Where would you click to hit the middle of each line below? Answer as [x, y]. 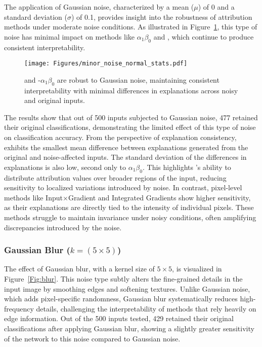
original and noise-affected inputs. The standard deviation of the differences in [125, 157]
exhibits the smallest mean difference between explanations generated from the [126, 147]
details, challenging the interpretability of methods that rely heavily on [146, 308]
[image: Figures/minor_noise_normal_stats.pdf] [106, 64]
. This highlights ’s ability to [187, 167]
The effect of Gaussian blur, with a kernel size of [79, 269]
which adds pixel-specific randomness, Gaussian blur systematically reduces [121, 299]
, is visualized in [197, 269]
